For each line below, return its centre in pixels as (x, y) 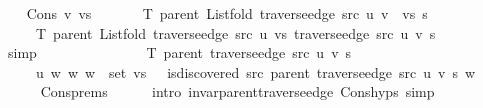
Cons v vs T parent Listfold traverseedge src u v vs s (227, 13)
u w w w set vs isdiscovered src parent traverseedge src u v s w (255, 71)
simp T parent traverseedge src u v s (179, 52)
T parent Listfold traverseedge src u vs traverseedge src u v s (235, 32)
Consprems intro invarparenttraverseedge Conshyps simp (237, 91)
